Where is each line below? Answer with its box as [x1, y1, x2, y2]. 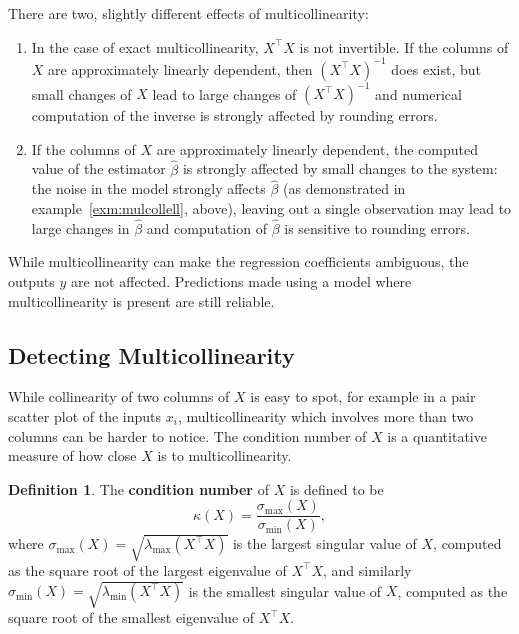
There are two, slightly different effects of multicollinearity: [8, 3, 369, 23]
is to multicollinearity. [157, 445, 292, 466]
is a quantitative [387, 425, 487, 446]
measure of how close [8, 445, 137, 466]
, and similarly [323, 559, 412, 580]
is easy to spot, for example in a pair [250, 386, 476, 407]
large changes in [31, 217, 130, 238]
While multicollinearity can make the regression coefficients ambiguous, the [8, 251, 469, 272]
